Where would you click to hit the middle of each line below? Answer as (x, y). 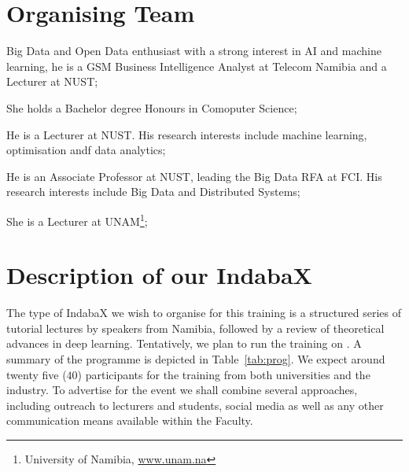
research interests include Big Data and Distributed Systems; (153, 192)
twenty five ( (37, 374)
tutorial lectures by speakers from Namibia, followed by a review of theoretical (195, 328)
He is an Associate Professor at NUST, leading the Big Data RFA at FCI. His (194, 176)
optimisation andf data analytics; (86, 150)
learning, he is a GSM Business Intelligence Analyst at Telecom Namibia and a (197, 66)
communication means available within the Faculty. (130, 420)
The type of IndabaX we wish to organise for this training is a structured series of (204, 313)
